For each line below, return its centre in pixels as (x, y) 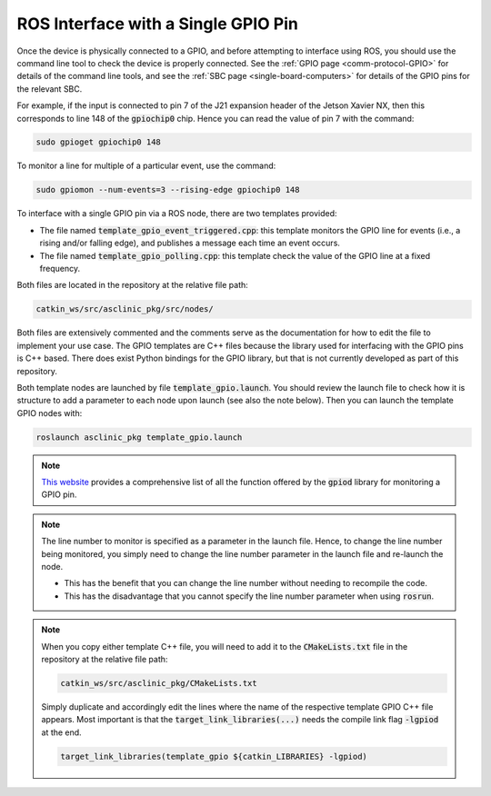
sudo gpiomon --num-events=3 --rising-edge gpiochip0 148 (168, 190)
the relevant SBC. (50, 89)
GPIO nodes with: (50, 413)
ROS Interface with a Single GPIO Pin (158, 24)
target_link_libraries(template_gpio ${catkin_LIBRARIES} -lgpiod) (214, 756)
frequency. (60, 269)
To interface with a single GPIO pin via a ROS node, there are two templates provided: (177, 214)
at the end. (61, 732)
